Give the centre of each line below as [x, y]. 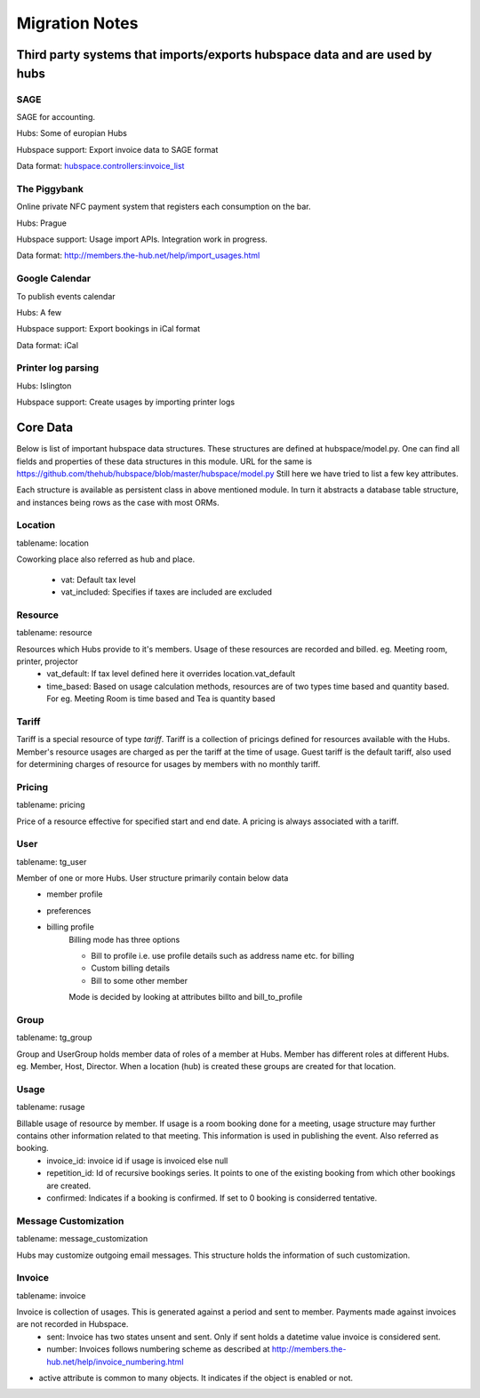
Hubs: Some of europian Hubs [72, 133]
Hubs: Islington [44, 386]
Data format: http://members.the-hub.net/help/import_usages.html [138, 256]
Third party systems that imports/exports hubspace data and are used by [224, 55]
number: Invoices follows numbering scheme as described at [158, 1349]
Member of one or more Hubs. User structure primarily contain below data [152, 878]
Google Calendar [54, 278]
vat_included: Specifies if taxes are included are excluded [167, 592]
